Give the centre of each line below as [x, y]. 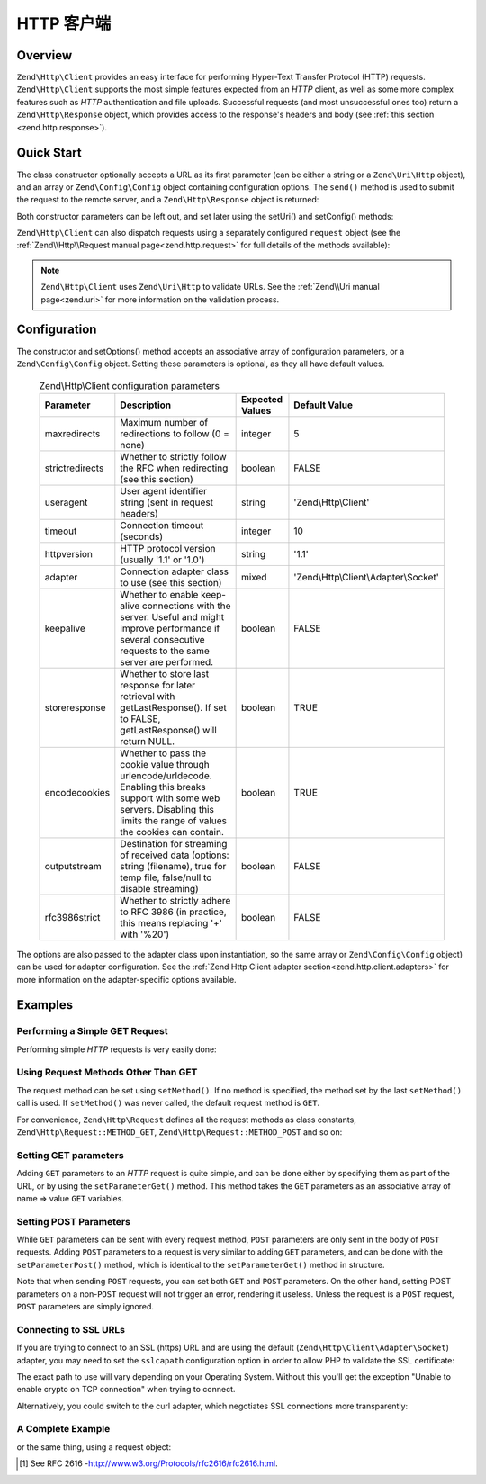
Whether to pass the [163, 753]
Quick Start [49, 153]
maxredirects [72, 434]
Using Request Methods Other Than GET [107, 1073]
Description [146, 405]
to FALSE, [140, 718]
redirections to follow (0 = [175, 434]
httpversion [69, 553]
